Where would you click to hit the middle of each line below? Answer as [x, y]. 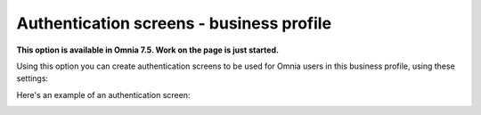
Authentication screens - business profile [174, 23]
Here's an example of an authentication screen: [103, 94]
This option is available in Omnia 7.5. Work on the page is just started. [148, 50]
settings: [33, 78]
